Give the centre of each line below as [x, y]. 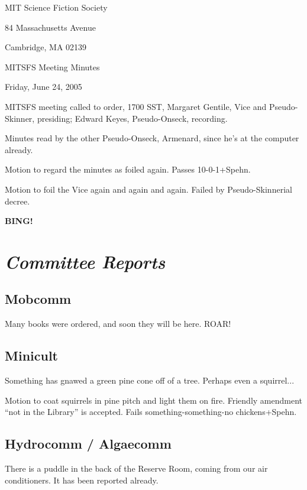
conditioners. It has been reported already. [82, 480]
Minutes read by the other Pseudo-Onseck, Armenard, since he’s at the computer [152, 138]
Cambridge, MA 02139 [46, 47]
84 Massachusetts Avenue [50, 27]
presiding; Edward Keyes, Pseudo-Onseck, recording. [132, 118]
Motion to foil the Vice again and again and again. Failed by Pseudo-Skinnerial [148, 189]
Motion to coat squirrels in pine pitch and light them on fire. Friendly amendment [153, 400]
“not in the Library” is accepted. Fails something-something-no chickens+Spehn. [151, 412]
